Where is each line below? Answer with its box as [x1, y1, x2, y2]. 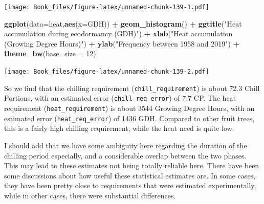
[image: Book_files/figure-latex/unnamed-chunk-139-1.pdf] [4, 4, 209, 11]
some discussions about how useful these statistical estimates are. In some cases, [4, 170, 256, 180]
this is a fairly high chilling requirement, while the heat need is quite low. [4, 123, 234, 133]
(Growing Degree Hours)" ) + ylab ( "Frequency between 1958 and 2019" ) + [4, 38, 240, 49]
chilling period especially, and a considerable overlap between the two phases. [4, 150, 247, 161]
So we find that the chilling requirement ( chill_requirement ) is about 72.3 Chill [4, 82, 260, 93]
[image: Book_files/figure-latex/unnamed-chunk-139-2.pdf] [4, 68, 209, 76]
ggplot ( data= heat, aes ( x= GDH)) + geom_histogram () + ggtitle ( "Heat [4, 18, 242, 29]
